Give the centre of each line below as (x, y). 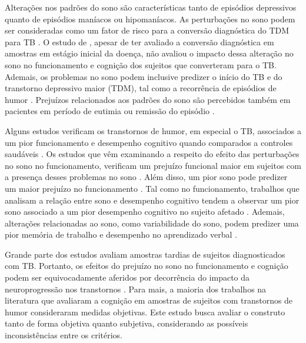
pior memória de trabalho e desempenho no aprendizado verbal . (121, 234)
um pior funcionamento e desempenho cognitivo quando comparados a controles (149, 142)
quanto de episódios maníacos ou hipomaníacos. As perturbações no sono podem (150, 19)
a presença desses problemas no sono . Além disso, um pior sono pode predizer (146, 177)
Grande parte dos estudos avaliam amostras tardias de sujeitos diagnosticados (145, 254)
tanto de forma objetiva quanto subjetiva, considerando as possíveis (127, 323)
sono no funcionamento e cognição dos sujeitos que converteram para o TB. (141, 64)
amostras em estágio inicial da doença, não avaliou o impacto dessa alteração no (149, 53)
